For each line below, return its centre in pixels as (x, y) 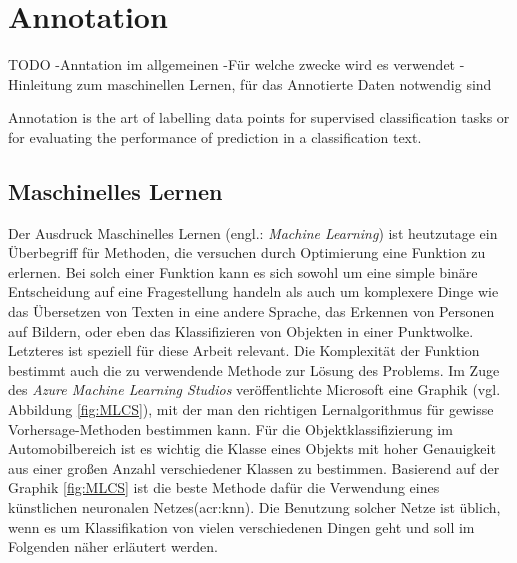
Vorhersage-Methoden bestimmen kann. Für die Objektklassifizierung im (230, 428)
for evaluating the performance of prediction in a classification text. (215, 136)
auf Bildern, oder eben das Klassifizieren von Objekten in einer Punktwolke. (241, 330)
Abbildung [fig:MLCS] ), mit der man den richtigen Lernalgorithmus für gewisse (251, 409)
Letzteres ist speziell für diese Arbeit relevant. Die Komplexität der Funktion (244, 350)
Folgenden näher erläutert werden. (113, 546)
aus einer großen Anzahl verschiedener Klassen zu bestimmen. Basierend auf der (254, 467)
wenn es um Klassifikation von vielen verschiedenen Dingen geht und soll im (241, 526)
